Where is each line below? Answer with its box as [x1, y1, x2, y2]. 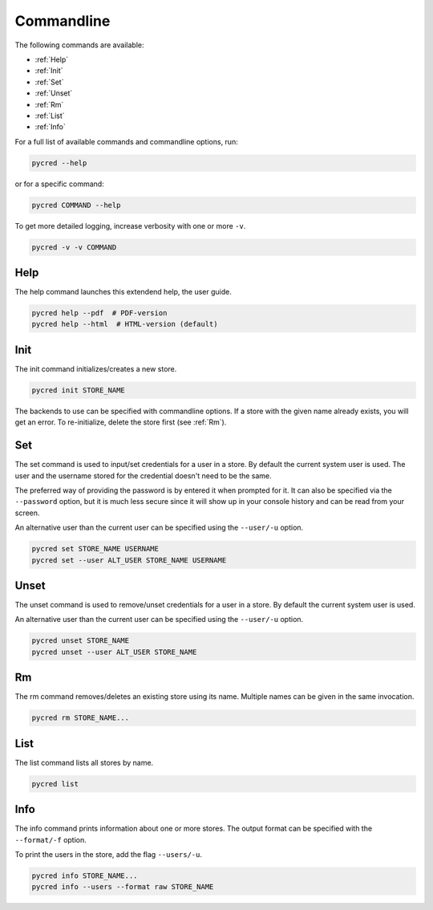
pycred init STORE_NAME [31, 385, 126, 395]
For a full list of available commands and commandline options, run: [14, 136, 238, 146]
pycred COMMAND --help [31, 201, 121, 209]
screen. [14, 508, 40, 518]
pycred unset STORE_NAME [31, 636, 130, 645]
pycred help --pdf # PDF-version [31, 309, 168, 318]
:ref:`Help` [34, 55, 69, 64]
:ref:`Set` [34, 77, 64, 87]
